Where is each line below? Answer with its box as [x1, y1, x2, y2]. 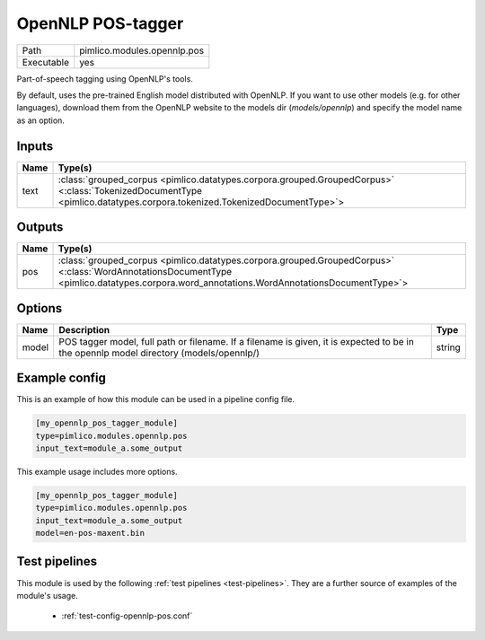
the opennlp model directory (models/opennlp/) [58, 346, 260, 359]
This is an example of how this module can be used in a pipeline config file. [16, 394, 295, 405]
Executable [22, 56, 69, 68]
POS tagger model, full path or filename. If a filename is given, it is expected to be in [58, 335, 415, 347]
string [436, 341, 462, 354]
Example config [16, 371, 107, 386]
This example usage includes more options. [16, 466, 179, 477]
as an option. [16, 115, 65, 126]
